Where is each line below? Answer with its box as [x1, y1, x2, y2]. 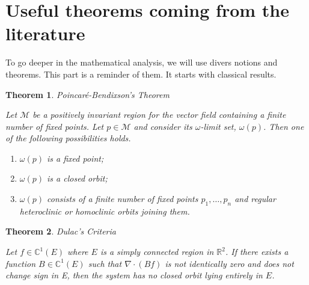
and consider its [133, 120, 192, 132]
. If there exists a [225, 245, 289, 258]
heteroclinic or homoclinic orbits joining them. [19, 204, 190, 217]
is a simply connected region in [100, 245, 214, 258]
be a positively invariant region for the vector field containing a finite [32, 108, 286, 121]
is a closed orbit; [47, 172, 108, 185]
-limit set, [200, 120, 236, 132]
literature [5, 21, 85, 46]
